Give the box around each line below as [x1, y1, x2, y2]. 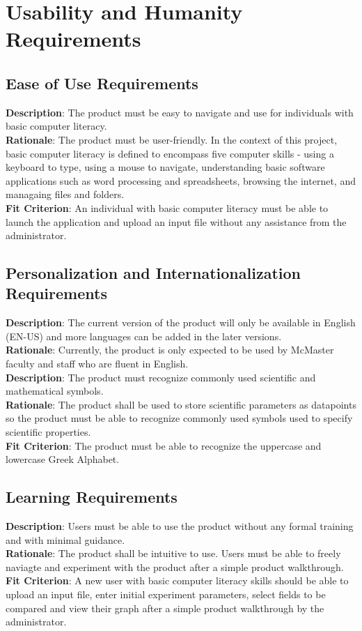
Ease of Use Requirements [6, 72, 198, 93]
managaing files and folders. [6, 187, 125, 202]
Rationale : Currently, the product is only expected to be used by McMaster [6, 342, 334, 357]
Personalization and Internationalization [6, 262, 301, 284]
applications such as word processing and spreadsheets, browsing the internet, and [6, 173, 356, 188]
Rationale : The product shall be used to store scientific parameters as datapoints [6, 397, 356, 411]
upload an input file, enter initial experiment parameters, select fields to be [6, 587, 326, 601]
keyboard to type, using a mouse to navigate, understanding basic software [6, 160, 325, 174]
